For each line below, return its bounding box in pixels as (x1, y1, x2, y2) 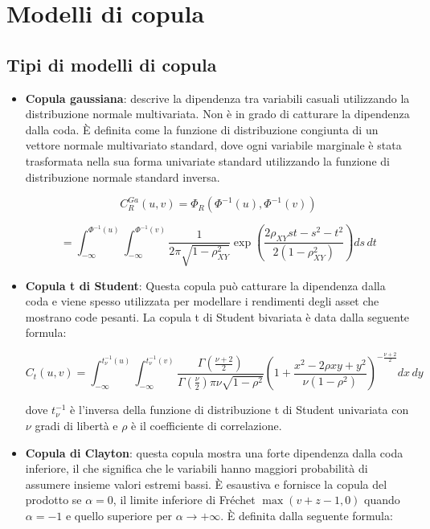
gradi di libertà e (35, 417, 118, 434)
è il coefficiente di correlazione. (131, 417, 282, 434)
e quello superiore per (65, 507, 173, 524)
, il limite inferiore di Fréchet (113, 491, 256, 508)
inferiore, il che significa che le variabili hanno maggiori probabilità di (25, 460, 368, 477)
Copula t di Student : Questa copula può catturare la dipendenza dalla (25, 277, 386, 293)
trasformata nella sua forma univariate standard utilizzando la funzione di (25, 152, 390, 169)
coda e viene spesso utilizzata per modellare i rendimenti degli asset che (25, 293, 379, 310)
